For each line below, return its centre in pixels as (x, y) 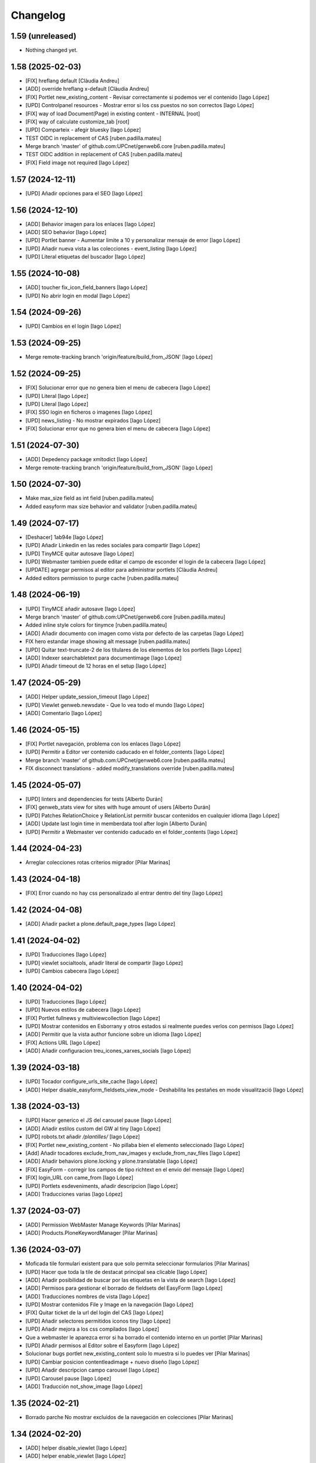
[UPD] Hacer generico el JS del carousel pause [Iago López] (99, 1120)
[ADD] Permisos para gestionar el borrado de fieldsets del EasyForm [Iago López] (124, 1288)
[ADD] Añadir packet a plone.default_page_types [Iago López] (100, 924)
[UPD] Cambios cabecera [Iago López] (72, 971)
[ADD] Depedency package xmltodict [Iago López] (86, 459)
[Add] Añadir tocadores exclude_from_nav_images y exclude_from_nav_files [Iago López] (133, 1153)
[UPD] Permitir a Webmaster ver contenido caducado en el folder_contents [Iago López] (132, 832)
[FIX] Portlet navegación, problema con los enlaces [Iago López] (103, 744)
